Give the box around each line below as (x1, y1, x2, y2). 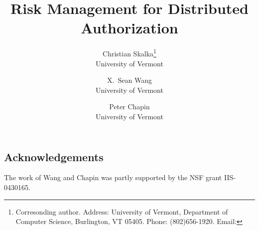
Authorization (81, 17, 178, 38)
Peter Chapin (109, 101, 150, 112)
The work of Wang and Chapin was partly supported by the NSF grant (4, 172, 222, 183)
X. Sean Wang (107, 75, 152, 85)
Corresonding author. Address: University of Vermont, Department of (15, 206, 228, 217)
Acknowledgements (4, 149, 104, 164)
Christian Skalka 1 (103, 47, 156, 58)
